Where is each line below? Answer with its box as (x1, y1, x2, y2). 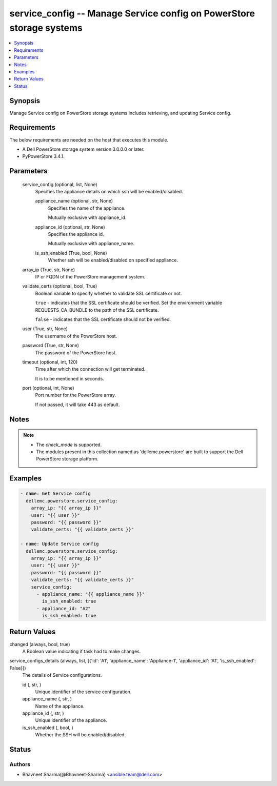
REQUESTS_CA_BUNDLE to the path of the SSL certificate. (35, 307, 159, 313)
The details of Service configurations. (22, 672, 102, 678)
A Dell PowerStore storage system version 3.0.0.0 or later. (22, 146, 145, 152)
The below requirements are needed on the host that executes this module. (9, 136, 169, 143)
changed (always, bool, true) (9, 641, 70, 647)
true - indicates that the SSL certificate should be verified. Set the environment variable (35, 300, 223, 306)
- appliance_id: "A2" (36, 606, 91, 611)
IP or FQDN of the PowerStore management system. (35, 273, 146, 279)
